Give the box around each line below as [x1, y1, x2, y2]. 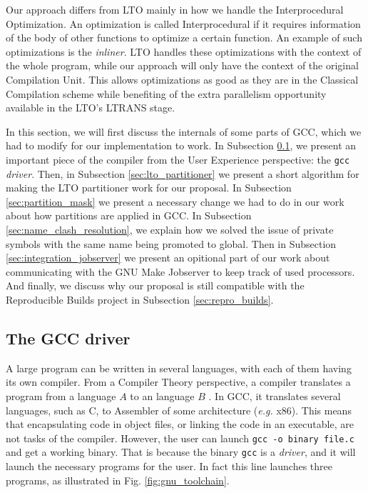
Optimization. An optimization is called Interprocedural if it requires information [6, 16, 361, 31]
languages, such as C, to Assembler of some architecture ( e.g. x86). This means [6, 402, 352, 417]
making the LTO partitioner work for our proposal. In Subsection [6, 180, 292, 195]
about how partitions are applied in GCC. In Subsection [6, 208, 252, 223]
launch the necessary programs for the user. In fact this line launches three [6, 459, 333, 474]
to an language [130, 388, 195, 403]
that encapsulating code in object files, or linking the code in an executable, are [6, 417, 354, 432]
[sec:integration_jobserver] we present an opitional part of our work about [6, 250, 330, 265]
